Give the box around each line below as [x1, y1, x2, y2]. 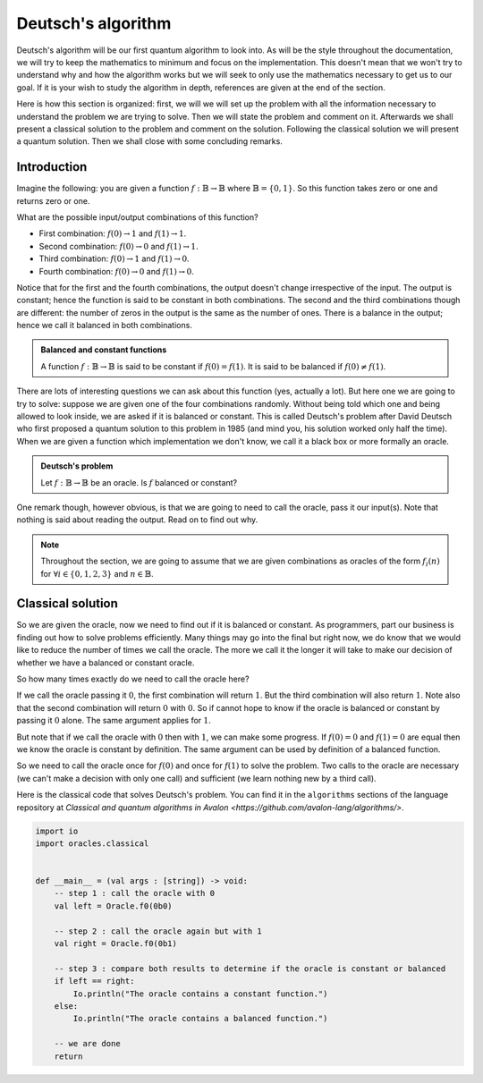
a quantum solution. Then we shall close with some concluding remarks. [16, 136, 284, 147]
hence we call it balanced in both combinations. [16, 320, 192, 331]
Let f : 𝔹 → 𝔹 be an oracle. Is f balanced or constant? [40, 477, 237, 487]
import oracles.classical [35, 838, 149, 849]
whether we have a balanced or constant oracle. [16, 657, 195, 668]
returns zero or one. [16, 195, 90, 206]
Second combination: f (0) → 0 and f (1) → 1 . [38, 241, 199, 251]
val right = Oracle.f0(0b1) [54, 939, 178, 949]
